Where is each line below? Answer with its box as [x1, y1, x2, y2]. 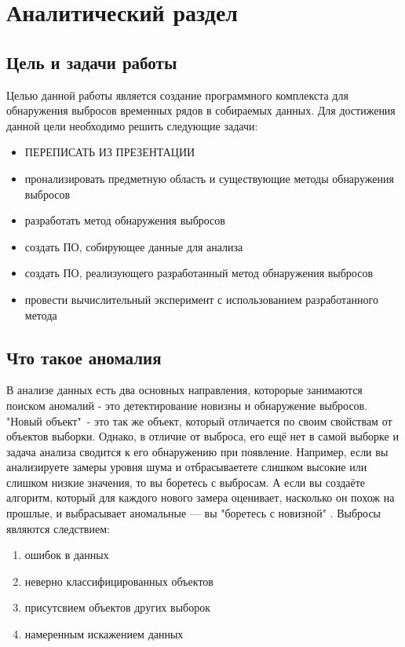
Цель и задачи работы [6, 49, 177, 74]
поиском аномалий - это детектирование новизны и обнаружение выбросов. [6, 397, 368, 413]
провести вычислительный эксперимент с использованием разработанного [24, 291, 378, 307]
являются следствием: [6, 520, 110, 536]
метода [24, 306, 57, 323]
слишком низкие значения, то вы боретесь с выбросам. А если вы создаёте [6, 473, 366, 490]
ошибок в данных [24, 546, 109, 563]
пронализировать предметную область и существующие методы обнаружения [24, 170, 394, 186]
